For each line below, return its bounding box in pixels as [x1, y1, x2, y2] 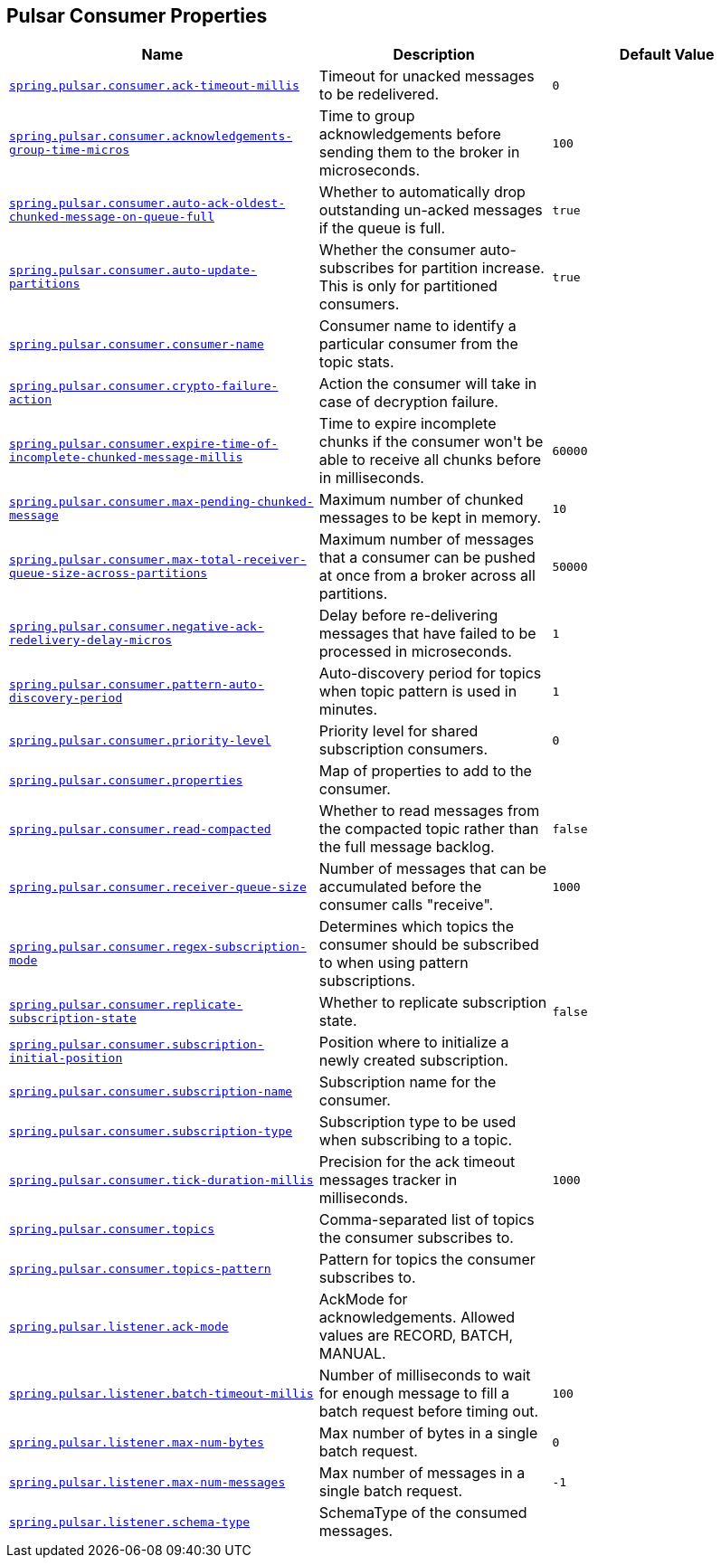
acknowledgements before [318, 125, 501, 144]
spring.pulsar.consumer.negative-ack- [9, 620, 264, 634]
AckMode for [318, 1290, 408, 1309]
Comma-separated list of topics [318, 1210, 535, 1229]
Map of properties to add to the [318, 762, 532, 781]
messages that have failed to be [318, 624, 536, 643]
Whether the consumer [318, 241, 476, 260]
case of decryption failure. [318, 393, 498, 412]
